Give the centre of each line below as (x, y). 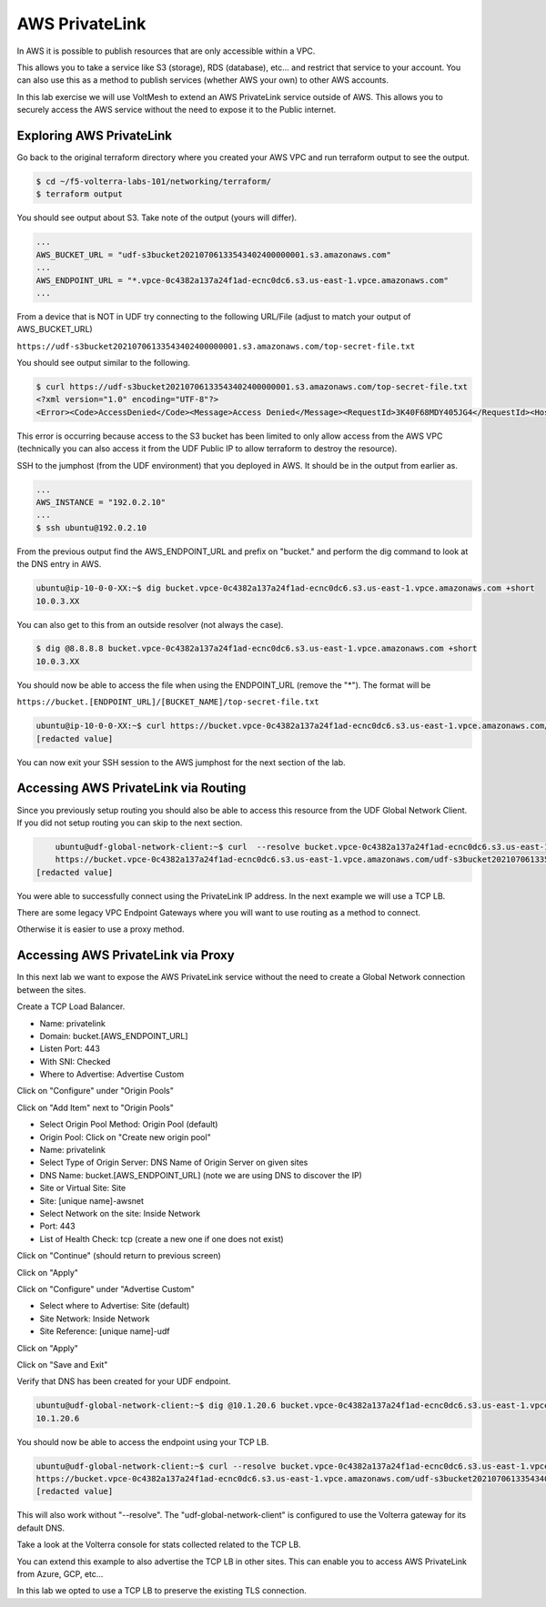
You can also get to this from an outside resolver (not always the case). (150, 624)
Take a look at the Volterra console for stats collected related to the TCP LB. (159, 1545)
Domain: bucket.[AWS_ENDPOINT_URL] (114, 1036)
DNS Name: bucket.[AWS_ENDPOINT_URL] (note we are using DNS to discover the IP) (201, 1175)
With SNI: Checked (75, 1061)
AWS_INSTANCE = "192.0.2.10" (101, 502)
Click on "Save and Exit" (62, 1364)
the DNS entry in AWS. (59, 564)
